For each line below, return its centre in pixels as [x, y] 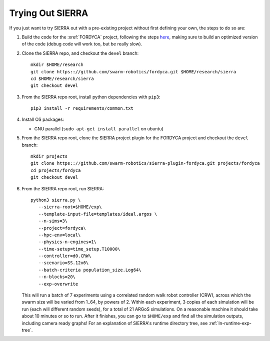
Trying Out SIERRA [49, 13]
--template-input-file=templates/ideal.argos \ [98, 214]
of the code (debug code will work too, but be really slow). [82, 44]
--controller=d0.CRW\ [65, 256]
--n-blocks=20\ [57, 277]
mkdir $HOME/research [57, 65]
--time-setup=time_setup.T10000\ [79, 249]
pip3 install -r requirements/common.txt [82, 108]
